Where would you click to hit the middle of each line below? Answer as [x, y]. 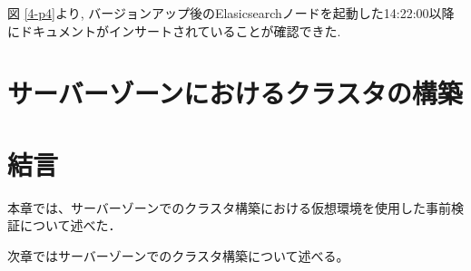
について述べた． [70, 225]
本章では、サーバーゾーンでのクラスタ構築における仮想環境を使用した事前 [229, 207]
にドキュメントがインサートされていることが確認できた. [174, 30]
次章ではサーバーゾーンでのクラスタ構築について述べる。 [178, 255]
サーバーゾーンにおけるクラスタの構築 [235, 93]
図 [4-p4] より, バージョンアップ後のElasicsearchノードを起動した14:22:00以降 [231, 13]
